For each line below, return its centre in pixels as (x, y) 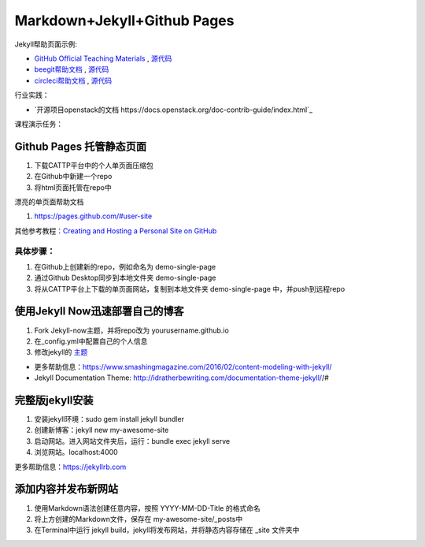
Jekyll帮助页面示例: (46, 44)
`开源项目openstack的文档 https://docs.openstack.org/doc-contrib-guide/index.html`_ (174, 110)
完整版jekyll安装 (54, 400)
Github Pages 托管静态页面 (81, 146)
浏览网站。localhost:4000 (76, 452)
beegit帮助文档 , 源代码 (72, 69)
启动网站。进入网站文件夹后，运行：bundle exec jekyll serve (132, 441)
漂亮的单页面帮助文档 (49, 202)
